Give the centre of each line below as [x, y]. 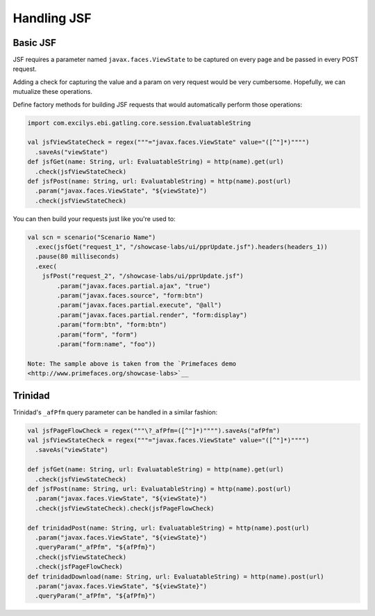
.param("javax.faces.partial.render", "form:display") [152, 315]
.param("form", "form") [97, 334]
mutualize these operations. [53, 92]
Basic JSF [35, 43]
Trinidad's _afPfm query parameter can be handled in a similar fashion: [115, 412]
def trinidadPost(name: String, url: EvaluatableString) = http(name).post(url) [168, 528]
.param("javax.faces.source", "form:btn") [130, 296]
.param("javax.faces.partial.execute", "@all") [139, 305]
